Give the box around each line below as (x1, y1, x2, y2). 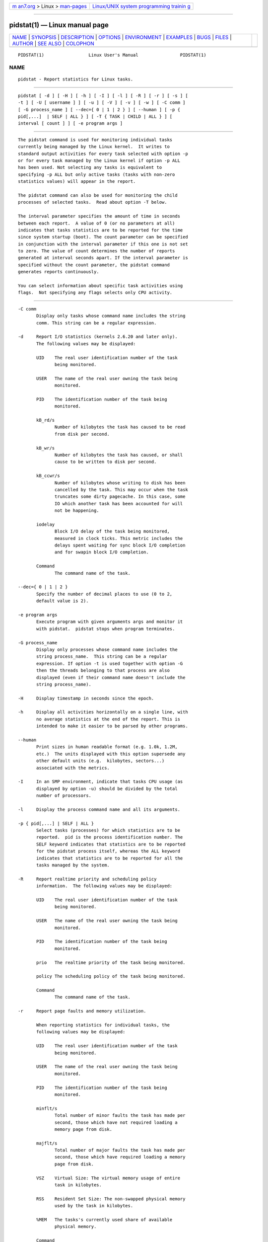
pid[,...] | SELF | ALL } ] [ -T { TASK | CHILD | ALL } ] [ (18, 114, 173, 119)
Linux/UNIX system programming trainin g (92, 3, 191, 9)
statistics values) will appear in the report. (18, 179, 136, 184)
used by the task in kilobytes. (55, 1203, 134, 1209)
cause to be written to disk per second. (55, 459, 157, 465)
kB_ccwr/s (36, 473, 60, 479)
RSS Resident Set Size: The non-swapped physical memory (36, 1196, 186, 1202)
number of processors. (36, 793, 92, 798)
